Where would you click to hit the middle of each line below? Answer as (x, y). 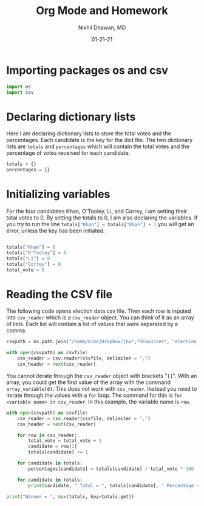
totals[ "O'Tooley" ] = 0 (36, 253)
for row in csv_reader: (47, 435)
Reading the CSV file (59, 294)
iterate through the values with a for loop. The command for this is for (94, 395)
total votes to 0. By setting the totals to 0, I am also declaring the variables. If (102, 218)
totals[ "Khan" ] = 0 (31, 248)
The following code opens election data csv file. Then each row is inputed (99, 311)
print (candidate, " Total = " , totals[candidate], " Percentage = (114, 485)
